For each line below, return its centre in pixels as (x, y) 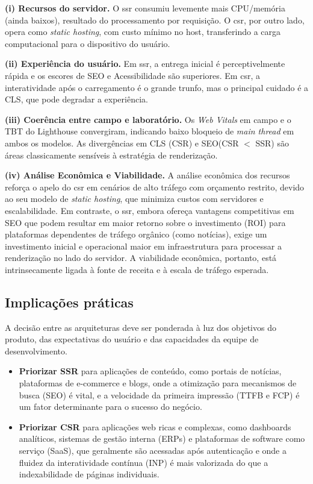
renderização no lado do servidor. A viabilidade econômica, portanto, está (141, 258)
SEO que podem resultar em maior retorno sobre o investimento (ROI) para (145, 222)
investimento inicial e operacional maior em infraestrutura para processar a (143, 246)
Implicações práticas (69, 302)
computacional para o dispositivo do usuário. (88, 43)
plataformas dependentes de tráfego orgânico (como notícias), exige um (136, 234)
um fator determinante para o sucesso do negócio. (110, 407)
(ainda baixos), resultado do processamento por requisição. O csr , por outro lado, (155, 20)
